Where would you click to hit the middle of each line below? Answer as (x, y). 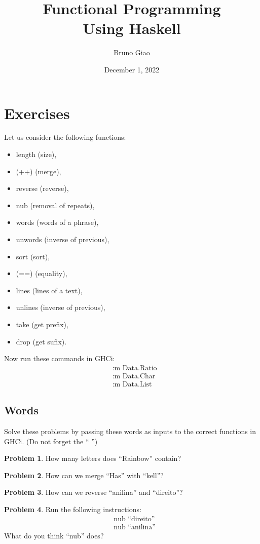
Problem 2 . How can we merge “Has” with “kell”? (84, 475)
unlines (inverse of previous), (61, 307)
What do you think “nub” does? (54, 535)
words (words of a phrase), (57, 222)
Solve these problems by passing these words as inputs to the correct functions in (130, 431)
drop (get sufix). (41, 341)
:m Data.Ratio (135, 368)
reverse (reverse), (42, 188)
